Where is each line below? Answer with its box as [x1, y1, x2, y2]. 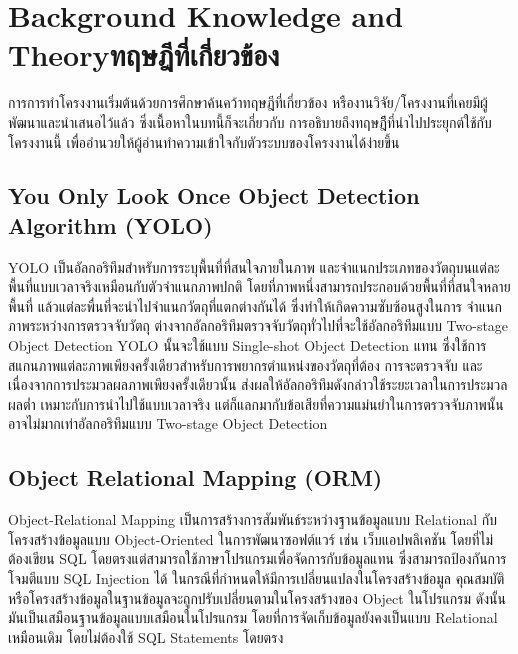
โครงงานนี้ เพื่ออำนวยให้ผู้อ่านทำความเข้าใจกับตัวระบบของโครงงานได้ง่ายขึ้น [8, 131, 400, 152]
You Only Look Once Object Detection [8, 180, 420, 211]
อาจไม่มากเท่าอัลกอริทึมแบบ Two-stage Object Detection [8, 413, 328, 434]
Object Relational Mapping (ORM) [8, 462, 383, 493]
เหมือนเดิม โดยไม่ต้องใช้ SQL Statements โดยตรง [8, 626, 284, 647]
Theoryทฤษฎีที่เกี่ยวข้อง [8, 34, 280, 75]
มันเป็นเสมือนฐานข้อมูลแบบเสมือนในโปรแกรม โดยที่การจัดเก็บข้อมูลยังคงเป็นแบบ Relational [8, 607, 498, 628]
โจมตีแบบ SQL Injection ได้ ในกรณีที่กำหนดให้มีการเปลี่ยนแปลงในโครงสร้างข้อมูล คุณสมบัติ [8, 568, 505, 589]
